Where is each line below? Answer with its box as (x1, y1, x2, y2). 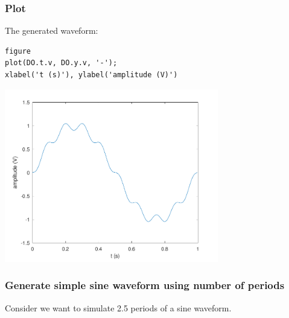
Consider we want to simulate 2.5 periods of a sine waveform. (5, 301, 232, 314)
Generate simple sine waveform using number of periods (5, 278, 285, 293)
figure (5, 46, 31, 56)
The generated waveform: (5, 24, 98, 37)
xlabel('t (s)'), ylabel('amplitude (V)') (5, 71, 178, 79)
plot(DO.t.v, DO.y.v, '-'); (5, 59, 118, 68)
